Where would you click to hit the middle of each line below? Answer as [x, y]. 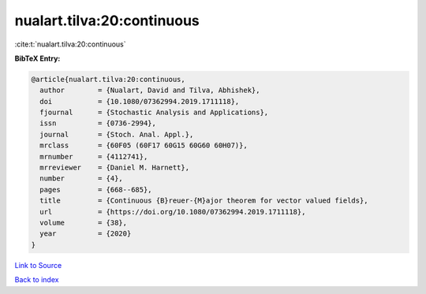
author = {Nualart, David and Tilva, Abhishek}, [150, 90]
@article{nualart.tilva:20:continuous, [108, 79]
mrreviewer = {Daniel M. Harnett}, [114, 168]
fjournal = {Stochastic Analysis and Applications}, [154, 113]
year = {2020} [86, 234]
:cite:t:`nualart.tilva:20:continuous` [70, 44]
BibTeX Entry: [37, 58]
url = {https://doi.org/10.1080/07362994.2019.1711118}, [173, 212]
